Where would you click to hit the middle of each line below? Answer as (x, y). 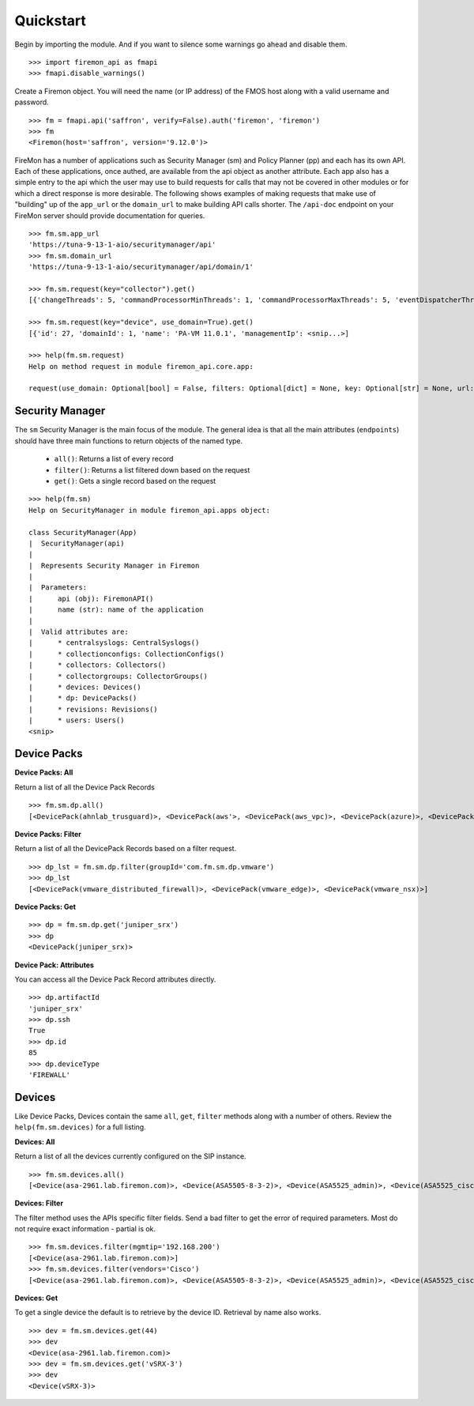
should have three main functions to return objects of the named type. (129, 441)
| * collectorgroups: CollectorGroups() (118, 676)
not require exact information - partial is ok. (85, 1229)
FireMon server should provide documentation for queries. (110, 215)
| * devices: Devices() (85, 687)
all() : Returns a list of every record (114, 459)
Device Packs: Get (45, 907)
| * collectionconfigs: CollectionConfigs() (127, 654)
